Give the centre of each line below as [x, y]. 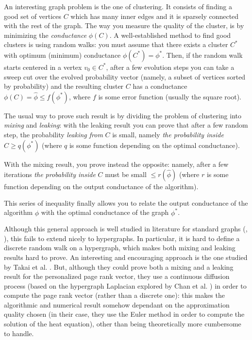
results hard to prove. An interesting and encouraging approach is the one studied [126, 257]
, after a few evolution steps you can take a [170, 67]
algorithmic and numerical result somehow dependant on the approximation [117, 304]
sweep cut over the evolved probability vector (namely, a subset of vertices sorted [125, 76]
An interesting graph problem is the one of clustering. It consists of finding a [118, 6]
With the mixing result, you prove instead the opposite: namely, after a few [116, 164]
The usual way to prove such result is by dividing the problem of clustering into [123, 115]
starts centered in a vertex [43, 67]
